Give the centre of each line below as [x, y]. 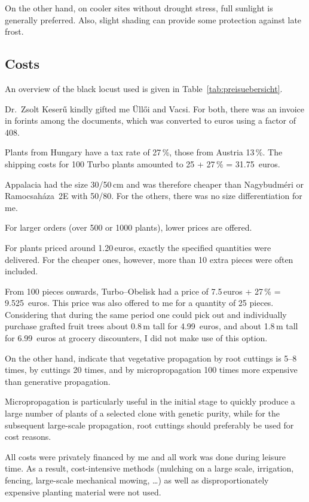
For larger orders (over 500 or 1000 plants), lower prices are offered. [129, 227]
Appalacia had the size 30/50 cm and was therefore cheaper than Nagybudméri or [154, 184]
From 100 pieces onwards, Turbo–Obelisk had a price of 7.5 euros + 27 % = [143, 291]
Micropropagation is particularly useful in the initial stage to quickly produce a [150, 401]
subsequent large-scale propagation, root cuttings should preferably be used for [149, 425]
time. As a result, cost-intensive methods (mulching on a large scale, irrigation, [149, 468]
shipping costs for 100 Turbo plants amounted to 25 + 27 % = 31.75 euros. [143, 163]
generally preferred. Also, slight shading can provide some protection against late [153, 19]
